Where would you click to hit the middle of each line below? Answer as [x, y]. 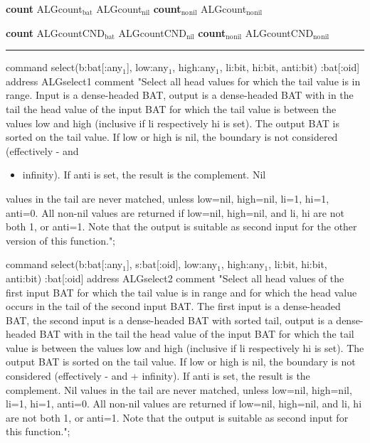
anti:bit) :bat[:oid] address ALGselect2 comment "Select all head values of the [175, 278]
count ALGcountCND [55, 32]
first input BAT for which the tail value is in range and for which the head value [181, 292]
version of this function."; [61, 240]
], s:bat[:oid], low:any [172, 264]
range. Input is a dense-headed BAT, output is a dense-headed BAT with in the [180, 95]
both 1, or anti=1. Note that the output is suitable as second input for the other [181, 226]
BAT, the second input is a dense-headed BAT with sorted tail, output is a [169, 320]
